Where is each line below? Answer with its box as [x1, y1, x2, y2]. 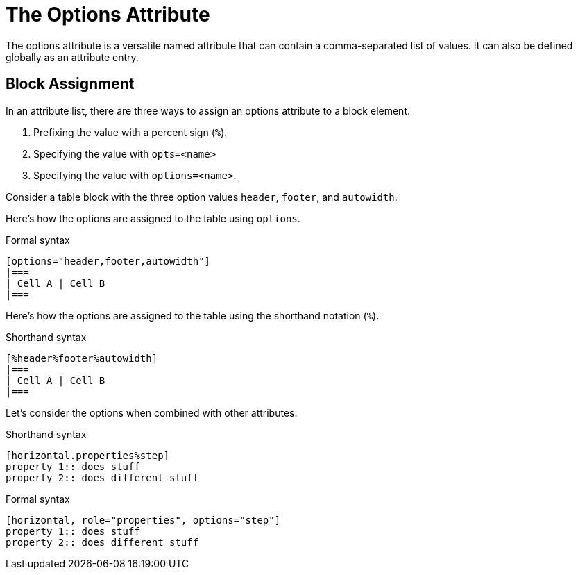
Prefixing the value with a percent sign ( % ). [33, 126, 228, 138]
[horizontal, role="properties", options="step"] [6, 514, 281, 526]
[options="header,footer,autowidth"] [6, 255, 211, 267]
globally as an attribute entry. [6, 51, 139, 63]
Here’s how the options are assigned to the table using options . [6, 212, 300, 224]
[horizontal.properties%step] [6, 449, 170, 461]
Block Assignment [6, 75, 135, 93]
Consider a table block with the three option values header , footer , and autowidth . [6, 190, 398, 203]
